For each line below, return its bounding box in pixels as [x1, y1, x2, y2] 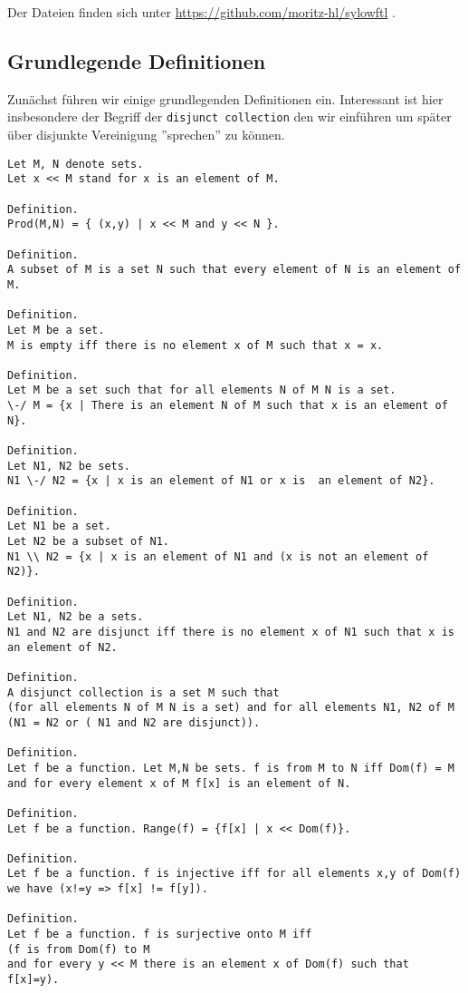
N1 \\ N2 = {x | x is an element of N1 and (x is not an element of [7, 550, 429, 563]
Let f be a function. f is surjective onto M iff [7, 928, 312, 941]
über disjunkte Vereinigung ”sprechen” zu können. [7, 125, 285, 144]
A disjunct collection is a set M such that [7, 686, 280, 699]
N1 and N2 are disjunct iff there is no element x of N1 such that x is [7, 625, 454, 638]
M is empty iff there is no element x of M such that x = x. [7, 338, 384, 352]
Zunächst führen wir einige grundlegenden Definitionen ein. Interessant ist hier [7, 89, 444, 108]
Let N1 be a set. [7, 520, 111, 533]
